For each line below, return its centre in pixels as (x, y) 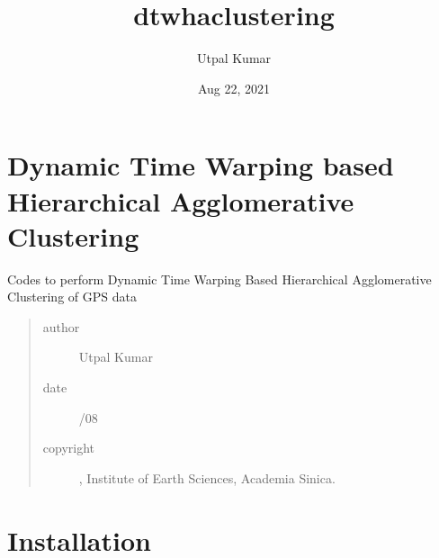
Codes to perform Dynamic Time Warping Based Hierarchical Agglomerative (219, 279)
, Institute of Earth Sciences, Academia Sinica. (207, 477)
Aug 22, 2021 (234, 88)
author (61, 326)
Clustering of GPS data (72, 297)
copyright (69, 448)
